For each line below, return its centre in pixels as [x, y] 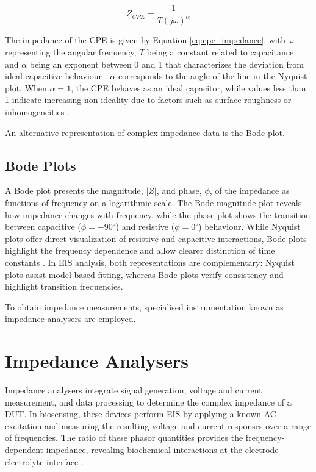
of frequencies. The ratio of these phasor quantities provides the [124, 438]
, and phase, [179, 191]
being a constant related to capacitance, [221, 52]
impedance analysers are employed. [70, 319]
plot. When [26, 88]
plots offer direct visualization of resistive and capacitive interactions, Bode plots [156, 238]
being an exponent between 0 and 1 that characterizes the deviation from [167, 64]
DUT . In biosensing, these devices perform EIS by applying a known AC [141, 414]
